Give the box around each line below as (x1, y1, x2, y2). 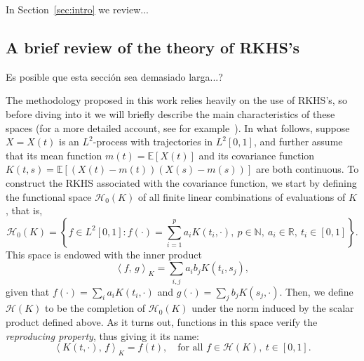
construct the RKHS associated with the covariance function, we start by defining (6, 175, 357, 190)
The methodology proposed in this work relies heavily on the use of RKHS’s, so (6, 93, 347, 107)
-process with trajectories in (93, 134, 213, 149)
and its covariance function (198, 147, 315, 162)
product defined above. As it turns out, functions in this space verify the (6, 315, 318, 329)
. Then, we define (279, 284, 353, 298)
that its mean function (6, 147, 102, 162)
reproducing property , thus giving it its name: (6, 328, 199, 343)
